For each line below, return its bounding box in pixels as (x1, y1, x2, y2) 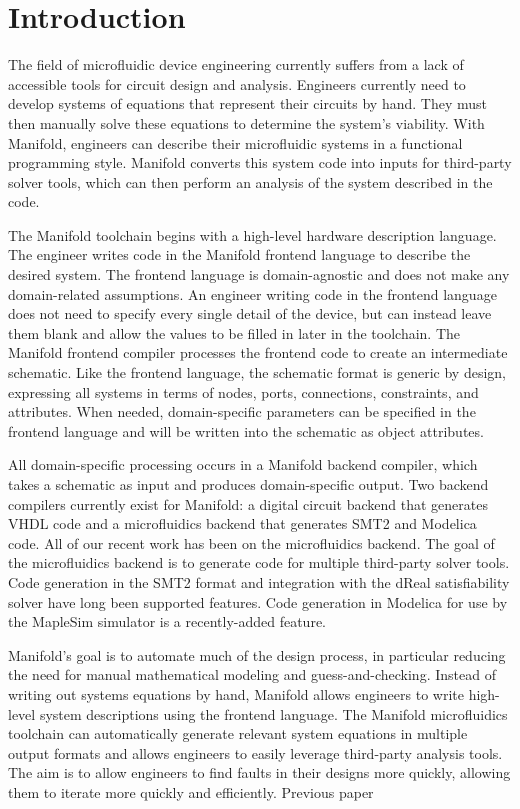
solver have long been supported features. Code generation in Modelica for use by (8, 591, 508, 612)
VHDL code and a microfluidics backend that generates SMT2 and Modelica (8, 513, 477, 534)
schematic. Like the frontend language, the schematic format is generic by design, (8, 362, 506, 383)
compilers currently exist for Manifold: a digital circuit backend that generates (8, 493, 488, 514)
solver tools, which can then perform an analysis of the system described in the (8, 171, 493, 192)
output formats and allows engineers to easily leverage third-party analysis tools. (8, 742, 503, 763)
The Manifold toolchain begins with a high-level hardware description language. (8, 224, 497, 245)
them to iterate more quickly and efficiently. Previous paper (8, 781, 374, 802)
